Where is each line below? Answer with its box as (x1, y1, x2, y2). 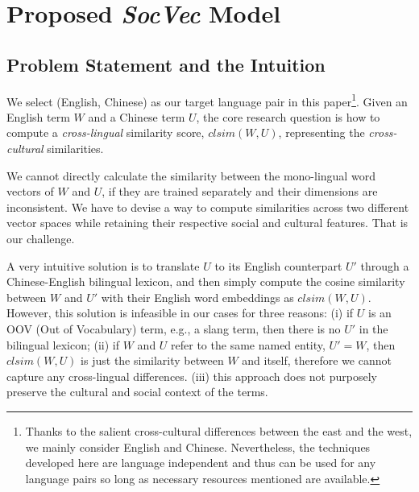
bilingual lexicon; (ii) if (6, 336, 120, 353)
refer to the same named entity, (171, 336, 326, 353)
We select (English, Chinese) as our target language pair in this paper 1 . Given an (6, 90, 408, 110)
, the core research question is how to (196, 108, 380, 125)
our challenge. (6, 229, 75, 246)
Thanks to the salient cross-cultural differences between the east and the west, (25, 422, 413, 439)
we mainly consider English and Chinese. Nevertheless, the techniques (25, 438, 371, 455)
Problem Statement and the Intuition (6, 52, 326, 76)
